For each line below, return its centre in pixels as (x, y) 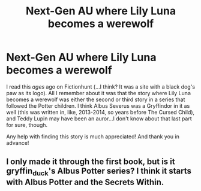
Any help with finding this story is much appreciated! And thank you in (93, 137)
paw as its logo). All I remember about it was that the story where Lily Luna (98, 93)
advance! (18, 143)
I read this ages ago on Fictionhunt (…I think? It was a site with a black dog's (101, 87)
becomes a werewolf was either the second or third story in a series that (96, 99)
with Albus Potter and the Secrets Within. (85, 182)
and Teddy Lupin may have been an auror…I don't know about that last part (99, 119)
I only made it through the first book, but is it (91, 162)
